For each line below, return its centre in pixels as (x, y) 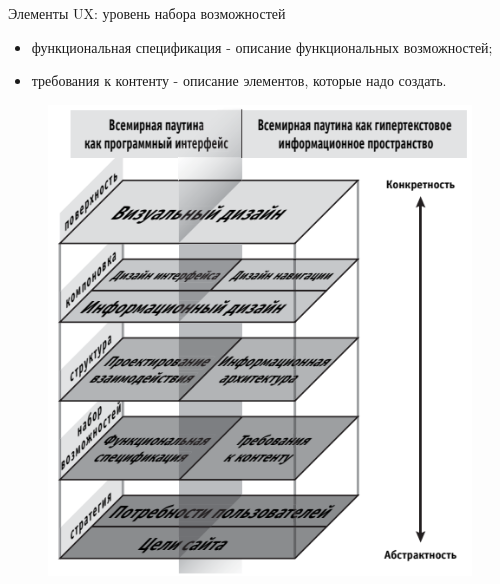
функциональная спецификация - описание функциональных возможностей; (262, 46)
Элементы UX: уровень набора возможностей (147, 13)
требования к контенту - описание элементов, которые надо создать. (239, 80)
